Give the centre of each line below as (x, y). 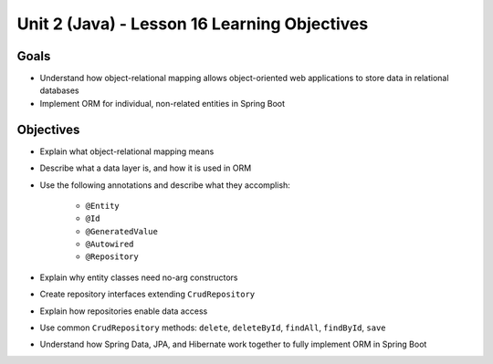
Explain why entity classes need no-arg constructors (139, 277)
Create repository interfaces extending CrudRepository (147, 294)
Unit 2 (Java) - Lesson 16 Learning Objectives (193, 24)
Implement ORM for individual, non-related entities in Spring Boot (163, 103)
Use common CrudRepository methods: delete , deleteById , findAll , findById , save (213, 328)
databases (59, 90)
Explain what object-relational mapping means (127, 151)
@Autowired (110, 244)
